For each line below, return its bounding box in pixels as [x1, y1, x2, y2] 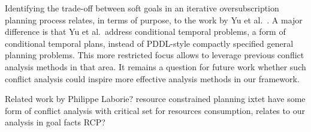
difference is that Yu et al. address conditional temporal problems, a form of [5, 25, 286, 38]
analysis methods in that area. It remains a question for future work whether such [5, 60, 306, 73]
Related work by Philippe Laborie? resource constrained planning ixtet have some [5, 92, 306, 105]
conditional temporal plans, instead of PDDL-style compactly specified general [5, 37, 294, 49]
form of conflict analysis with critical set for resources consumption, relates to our [5, 104, 305, 116]
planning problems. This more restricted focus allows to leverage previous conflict [5, 49, 304, 61]
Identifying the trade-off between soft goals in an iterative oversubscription [5, 2, 279, 14]
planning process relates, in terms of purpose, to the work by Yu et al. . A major [5, 13, 303, 26]
